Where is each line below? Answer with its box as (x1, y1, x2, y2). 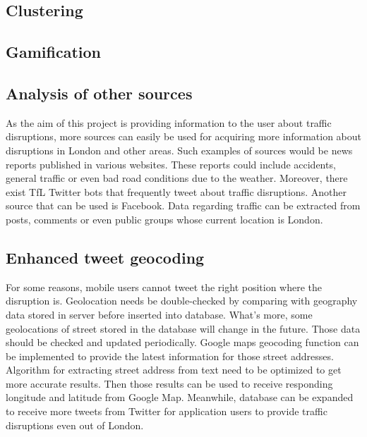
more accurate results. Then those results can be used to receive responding (6, 376, 333, 390)
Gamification (6, 41, 102, 63)
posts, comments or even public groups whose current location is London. (6, 211, 323, 226)
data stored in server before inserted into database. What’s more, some (6, 307, 313, 321)
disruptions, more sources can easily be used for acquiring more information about (6, 129, 361, 144)
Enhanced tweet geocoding (6, 246, 205, 268)
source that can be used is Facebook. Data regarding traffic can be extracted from (6, 198, 361, 213)
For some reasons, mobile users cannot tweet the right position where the (6, 279, 323, 294)
